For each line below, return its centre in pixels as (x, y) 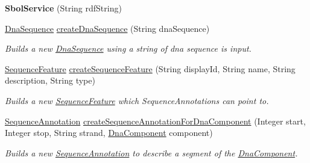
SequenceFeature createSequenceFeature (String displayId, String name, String (150, 68)
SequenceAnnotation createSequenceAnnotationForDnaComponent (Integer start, (155, 121)
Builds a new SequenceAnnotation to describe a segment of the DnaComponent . (151, 152)
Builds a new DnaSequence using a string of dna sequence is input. (128, 48)
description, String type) (50, 80)
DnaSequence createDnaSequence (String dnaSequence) (107, 28)
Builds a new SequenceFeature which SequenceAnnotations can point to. (137, 100)
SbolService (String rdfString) (63, 8)
